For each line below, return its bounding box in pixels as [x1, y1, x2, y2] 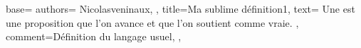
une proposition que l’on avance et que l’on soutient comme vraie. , [6, 15, 299, 30]
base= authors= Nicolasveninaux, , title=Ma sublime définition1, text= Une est [6, 1, 355, 16]
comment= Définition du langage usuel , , [6, 29, 182, 44]
